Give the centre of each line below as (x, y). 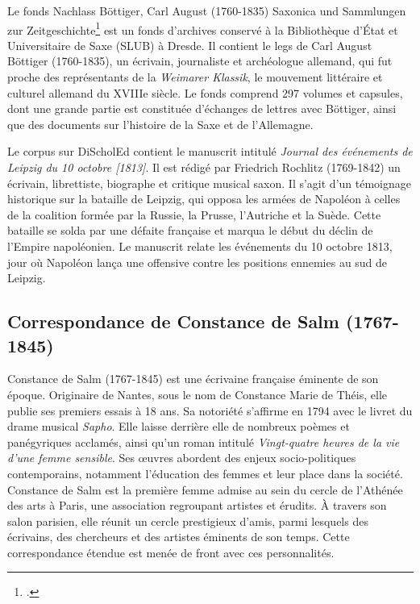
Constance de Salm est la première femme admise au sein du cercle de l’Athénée (205, 489)
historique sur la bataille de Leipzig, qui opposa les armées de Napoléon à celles (204, 199)
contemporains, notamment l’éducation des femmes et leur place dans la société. (205, 473)
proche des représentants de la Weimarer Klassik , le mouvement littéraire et (195, 77)
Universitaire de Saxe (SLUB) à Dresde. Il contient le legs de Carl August (190, 45)
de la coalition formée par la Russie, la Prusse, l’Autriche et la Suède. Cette (194, 214)
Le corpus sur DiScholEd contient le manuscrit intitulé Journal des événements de (210, 151)
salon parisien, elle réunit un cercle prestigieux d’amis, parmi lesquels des (188, 521)
